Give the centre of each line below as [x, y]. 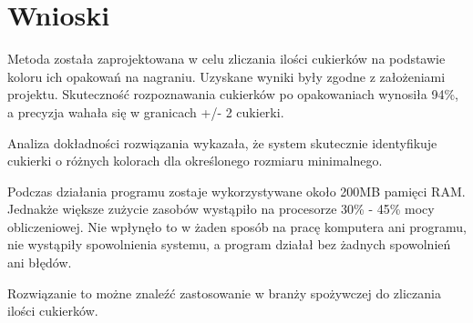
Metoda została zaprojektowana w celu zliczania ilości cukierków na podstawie [226, 59]
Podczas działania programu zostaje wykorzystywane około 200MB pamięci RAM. [236, 191]
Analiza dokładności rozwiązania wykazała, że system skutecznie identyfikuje [222, 142]
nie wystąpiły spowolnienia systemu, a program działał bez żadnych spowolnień [229, 244]
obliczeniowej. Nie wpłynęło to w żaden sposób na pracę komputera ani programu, [237, 226]
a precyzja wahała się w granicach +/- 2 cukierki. [146, 111]
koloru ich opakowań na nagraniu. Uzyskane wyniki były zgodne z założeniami [226, 76]
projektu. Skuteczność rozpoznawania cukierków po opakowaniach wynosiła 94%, [233, 94]
